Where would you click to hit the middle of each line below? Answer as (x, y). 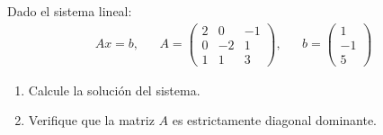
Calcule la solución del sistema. (114, 90)
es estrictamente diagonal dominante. (274, 120)
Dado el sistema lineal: (70, 11)
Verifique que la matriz (91, 120)
